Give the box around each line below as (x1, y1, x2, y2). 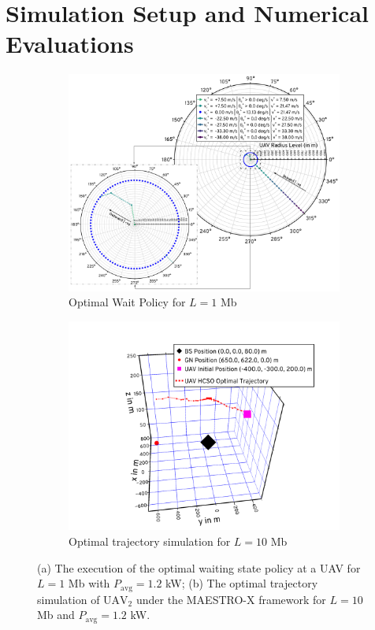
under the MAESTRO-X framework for (136, 591, 326, 607)
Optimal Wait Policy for (69, 294, 186, 310)
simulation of (37, 591, 100, 607)
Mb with (68, 575, 110, 591)
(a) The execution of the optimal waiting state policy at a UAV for (37, 559, 361, 576)
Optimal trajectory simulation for (69, 532, 231, 549)
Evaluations (6, 28, 134, 60)
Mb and (37, 606, 75, 623)
